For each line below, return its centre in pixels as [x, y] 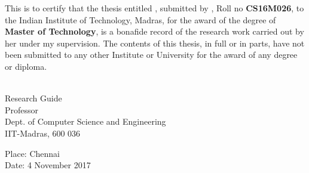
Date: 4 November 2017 [48, 165]
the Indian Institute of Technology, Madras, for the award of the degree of [140, 19]
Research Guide [33, 98]
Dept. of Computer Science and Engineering [85, 121]
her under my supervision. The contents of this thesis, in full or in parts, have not [155, 43]
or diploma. [26, 66]
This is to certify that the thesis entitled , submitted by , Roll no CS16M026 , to [154, 8]
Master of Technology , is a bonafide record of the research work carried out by [154, 31]
